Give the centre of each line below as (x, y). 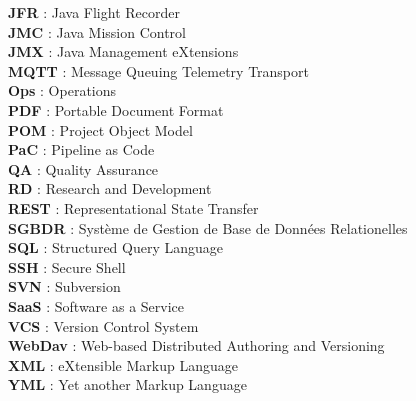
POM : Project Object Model (100, 129)
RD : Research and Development (110, 188)
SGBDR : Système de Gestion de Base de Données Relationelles (208, 227)
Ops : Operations (62, 90)
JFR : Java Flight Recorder (94, 12)
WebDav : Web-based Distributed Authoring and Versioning (196, 345)
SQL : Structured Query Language (116, 247)
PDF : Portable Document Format (116, 109)
